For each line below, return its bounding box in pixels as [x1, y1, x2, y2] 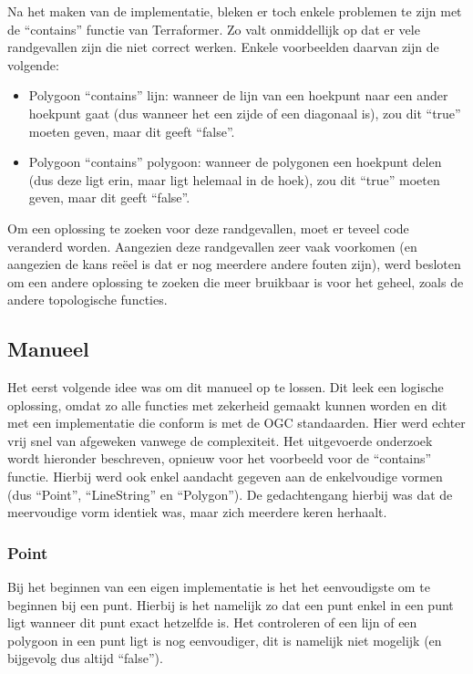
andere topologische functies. [7, 290, 168, 309]
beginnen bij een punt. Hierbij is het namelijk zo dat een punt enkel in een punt [7, 595, 454, 614]
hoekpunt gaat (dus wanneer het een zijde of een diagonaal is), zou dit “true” [28, 103, 461, 122]
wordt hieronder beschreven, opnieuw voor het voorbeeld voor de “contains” [7, 449, 432, 468]
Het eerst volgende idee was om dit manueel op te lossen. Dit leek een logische [7, 378, 444, 397]
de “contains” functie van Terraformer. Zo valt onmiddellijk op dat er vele [7, 19, 420, 38]
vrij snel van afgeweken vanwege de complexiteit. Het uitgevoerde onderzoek [7, 430, 433, 450]
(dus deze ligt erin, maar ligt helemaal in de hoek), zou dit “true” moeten [28, 170, 440, 189]
